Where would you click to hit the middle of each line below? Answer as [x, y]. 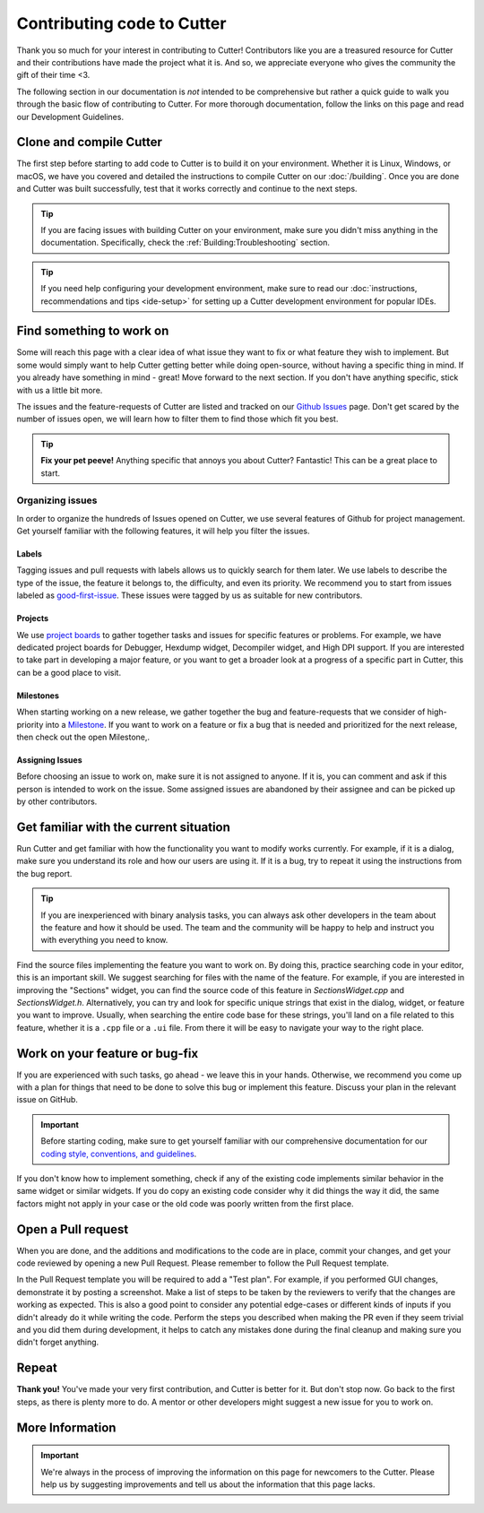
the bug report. [44, 873]
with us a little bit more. [60, 390]
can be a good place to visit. [69, 672]
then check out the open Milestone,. [83, 737]
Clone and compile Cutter [90, 142]
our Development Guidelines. [70, 117]
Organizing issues [57, 500]
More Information [66, 1427]
